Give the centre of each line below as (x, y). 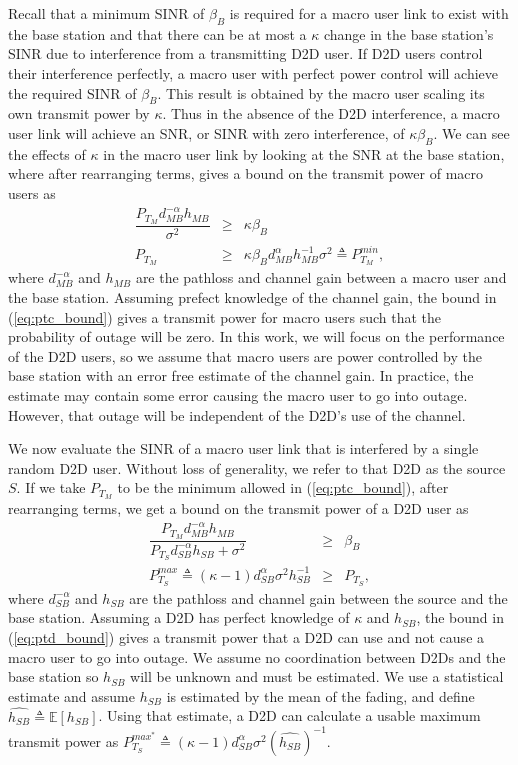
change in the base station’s (408, 33)
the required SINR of (72, 92)
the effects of (47, 153)
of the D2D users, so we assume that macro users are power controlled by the (245, 355)
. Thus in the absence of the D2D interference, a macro (331, 113)
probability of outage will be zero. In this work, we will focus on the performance (256, 336)
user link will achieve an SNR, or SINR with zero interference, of (206, 132)
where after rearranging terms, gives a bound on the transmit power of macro (246, 173)
